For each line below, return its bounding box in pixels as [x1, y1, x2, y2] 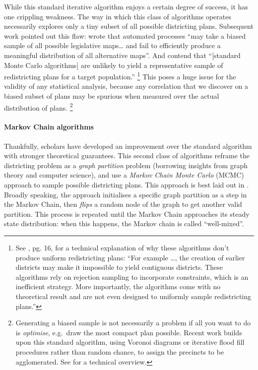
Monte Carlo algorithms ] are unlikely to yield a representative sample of [4, 60, 223, 70]
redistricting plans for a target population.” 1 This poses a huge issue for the [4, 70, 236, 81]
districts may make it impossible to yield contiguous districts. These [15, 262, 223, 272]
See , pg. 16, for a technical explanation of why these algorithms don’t [15, 242, 229, 252]
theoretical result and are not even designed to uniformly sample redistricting [15, 291, 252, 301]
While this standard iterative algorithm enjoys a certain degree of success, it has [4, 1, 248, 11]
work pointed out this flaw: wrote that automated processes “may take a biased [4, 30, 246, 41]
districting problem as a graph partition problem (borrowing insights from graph [4, 160, 248, 170]
